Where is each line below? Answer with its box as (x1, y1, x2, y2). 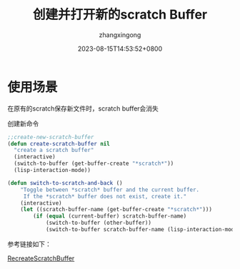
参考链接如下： (7, 240, 51, 248)
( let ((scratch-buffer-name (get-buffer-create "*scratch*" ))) (20, 206, 213, 213)
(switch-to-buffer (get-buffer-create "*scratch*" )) (14, 160, 174, 168)
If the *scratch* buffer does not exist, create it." (23, 193, 187, 200)
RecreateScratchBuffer (7, 254, 75, 263)
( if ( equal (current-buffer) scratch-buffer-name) (33, 213, 187, 220)
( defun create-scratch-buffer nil (7, 140, 111, 147)
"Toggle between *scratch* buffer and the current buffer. (20, 186, 200, 193)
